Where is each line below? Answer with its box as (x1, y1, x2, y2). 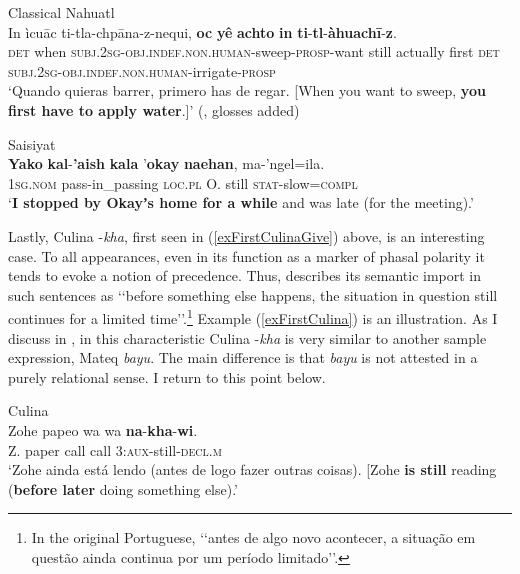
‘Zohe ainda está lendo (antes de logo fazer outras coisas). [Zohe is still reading (8, 459, 497, 480)
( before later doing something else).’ (8, 478, 239, 499)
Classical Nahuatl (8, 2, 115, 22)
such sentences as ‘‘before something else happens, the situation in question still (8, 284, 498, 305)
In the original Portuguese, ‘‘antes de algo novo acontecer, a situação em (31, 527, 476, 548)
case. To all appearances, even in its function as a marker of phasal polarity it (8, 245, 485, 266)
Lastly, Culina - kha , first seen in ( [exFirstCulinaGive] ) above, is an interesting (8, 225, 485, 246)
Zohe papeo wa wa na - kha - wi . (8, 419, 198, 440)
